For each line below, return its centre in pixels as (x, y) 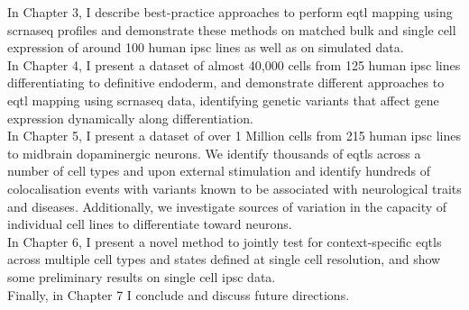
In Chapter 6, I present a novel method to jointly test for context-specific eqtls (225, 241)
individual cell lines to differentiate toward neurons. (150, 224)
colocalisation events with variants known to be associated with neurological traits (234, 188)
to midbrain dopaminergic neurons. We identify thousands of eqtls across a (214, 153)
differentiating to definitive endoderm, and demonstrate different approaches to (226, 82)
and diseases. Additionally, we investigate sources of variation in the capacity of (227, 206)
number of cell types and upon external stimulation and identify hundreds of (219, 171)
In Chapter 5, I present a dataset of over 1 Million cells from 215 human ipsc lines (234, 136)
